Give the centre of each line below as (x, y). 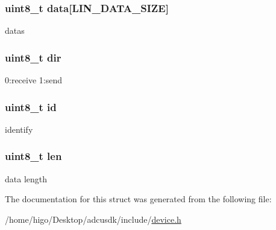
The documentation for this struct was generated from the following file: (138, 199)
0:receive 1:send (33, 80)
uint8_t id (31, 107)
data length (26, 178)
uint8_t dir (33, 57)
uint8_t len (33, 156)
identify (19, 129)
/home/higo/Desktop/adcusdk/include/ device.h (93, 219)
